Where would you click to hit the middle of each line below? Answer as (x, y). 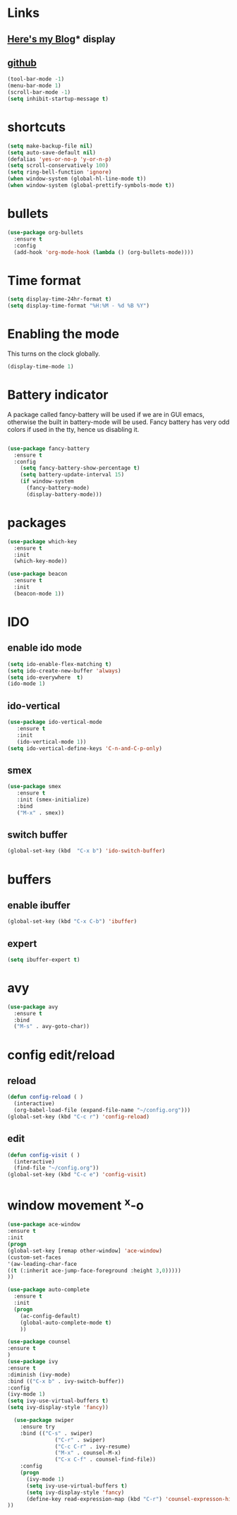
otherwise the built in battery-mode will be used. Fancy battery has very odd (119, 422)
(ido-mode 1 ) (26, 684)
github (22, 62)
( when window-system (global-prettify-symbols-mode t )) (91, 186)
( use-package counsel (39, 1342)
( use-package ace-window (44, 1225)
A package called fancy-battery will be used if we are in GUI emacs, (106, 414)
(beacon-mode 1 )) (39, 593)
